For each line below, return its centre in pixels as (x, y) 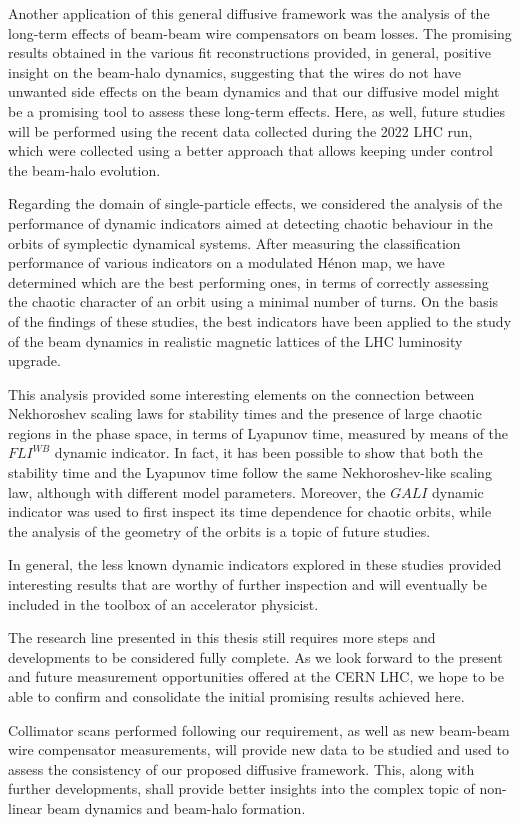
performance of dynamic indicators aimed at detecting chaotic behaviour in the (250, 222)
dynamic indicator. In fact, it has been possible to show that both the (268, 452)
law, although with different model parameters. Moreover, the (197, 491)
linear (25, 807)
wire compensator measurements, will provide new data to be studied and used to (259, 749)
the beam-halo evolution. (84, 169)
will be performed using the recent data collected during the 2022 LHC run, (240, 130)
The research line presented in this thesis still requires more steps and (222, 637)
